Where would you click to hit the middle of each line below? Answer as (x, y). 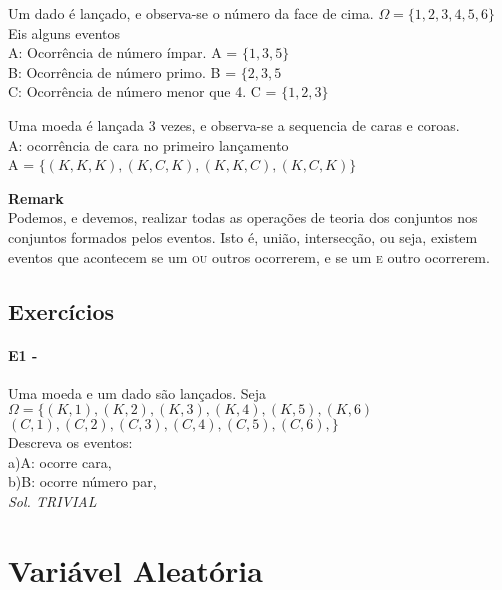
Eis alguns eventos (64, 32)
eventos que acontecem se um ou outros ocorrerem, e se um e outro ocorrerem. (249, 256)
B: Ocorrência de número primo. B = (122, 71)
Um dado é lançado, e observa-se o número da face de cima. (191, 13)
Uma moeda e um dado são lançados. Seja (137, 392)
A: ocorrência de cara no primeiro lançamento (148, 144)
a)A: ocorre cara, (60, 461)
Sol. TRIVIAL (52, 501)
